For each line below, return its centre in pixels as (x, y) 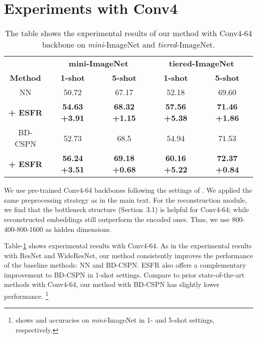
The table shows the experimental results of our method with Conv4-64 (128, 33)
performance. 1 (26, 295)
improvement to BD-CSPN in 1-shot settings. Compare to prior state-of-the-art (124, 274)
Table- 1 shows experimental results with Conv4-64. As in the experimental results (128, 246)
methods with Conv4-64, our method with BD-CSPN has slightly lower (112, 284)
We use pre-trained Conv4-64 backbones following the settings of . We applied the (128, 190)
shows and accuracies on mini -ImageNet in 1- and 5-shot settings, (115, 320)
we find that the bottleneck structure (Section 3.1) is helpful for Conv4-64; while (127, 209)
